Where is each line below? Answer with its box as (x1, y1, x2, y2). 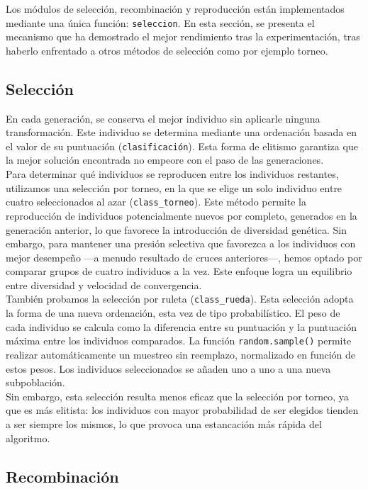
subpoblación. (6, 375, 65, 390)
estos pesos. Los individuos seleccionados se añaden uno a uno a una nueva (6, 361, 331, 376)
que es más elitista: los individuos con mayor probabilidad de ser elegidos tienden (6, 403, 359, 417)
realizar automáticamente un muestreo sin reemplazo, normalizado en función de (6, 347, 356, 361)
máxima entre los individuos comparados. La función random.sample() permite (6, 333, 352, 348)
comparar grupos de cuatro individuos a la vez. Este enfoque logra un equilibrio (6, 264, 352, 279)
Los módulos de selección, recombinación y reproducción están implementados (6, 1, 345, 16)
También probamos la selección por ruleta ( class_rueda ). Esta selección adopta (6, 291, 354, 306)
